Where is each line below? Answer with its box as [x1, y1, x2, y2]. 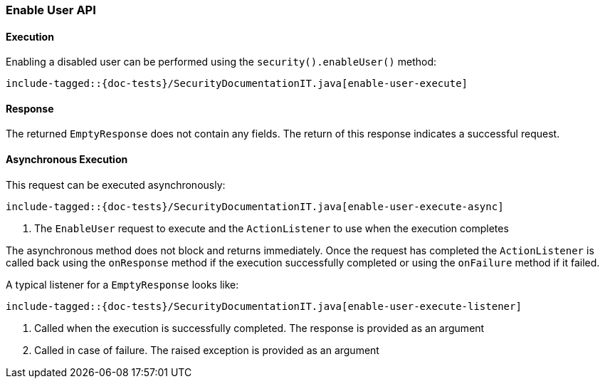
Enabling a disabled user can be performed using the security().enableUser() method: [6, 56, 436, 68]
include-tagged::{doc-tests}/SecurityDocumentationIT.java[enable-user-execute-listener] [6, 300, 522, 312]
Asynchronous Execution [6, 153, 128, 166]
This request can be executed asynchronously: [6, 178, 226, 191]
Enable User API [6, 3, 96, 17]
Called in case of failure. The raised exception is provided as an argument [34, 343, 379, 356]
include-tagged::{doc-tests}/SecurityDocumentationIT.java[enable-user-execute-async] [6, 200, 504, 212]
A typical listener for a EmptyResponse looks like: [6, 278, 239, 291]
